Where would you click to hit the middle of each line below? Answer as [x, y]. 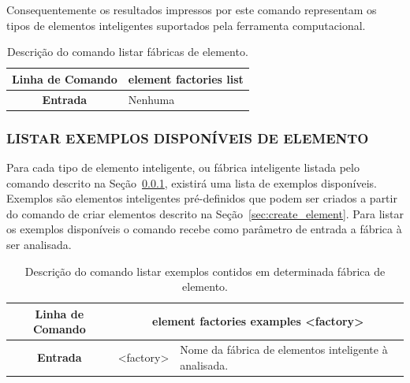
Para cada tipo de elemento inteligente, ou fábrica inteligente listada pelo [183, 167]
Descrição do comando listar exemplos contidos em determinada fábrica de [205, 271]
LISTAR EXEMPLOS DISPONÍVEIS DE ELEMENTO [188, 138]
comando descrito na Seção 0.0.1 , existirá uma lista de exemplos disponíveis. [192, 182]
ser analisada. [39, 244]
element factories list [186, 78]
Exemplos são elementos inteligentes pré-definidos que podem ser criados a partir [202, 198]
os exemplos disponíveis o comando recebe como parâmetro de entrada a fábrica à [204, 229]
